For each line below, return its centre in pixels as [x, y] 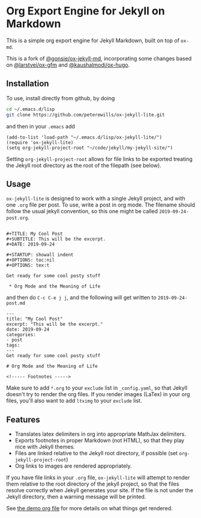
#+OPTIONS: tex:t [28, 265]
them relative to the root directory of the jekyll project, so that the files [93, 484]
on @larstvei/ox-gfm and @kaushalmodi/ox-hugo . [68, 65]
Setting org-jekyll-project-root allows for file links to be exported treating [100, 159]
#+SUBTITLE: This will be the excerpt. [56, 239]
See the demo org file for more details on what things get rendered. [89, 508]
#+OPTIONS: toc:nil [31, 260]
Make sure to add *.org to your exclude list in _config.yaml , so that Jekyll [97, 388]
